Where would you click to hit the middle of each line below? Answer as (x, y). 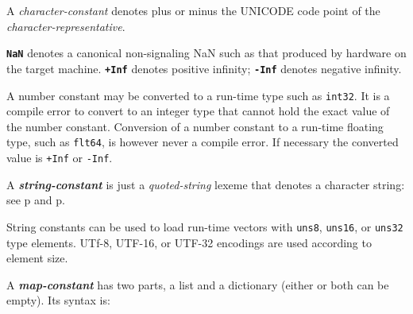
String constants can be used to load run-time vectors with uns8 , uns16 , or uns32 (205, 226)
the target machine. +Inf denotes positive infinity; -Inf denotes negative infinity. (204, 68)
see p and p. (36, 200)
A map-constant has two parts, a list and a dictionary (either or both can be (198, 284)
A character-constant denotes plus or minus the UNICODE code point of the (193, 10)
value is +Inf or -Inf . (60, 157)
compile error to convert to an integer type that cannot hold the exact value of (198, 111)
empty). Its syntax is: (58, 300)
